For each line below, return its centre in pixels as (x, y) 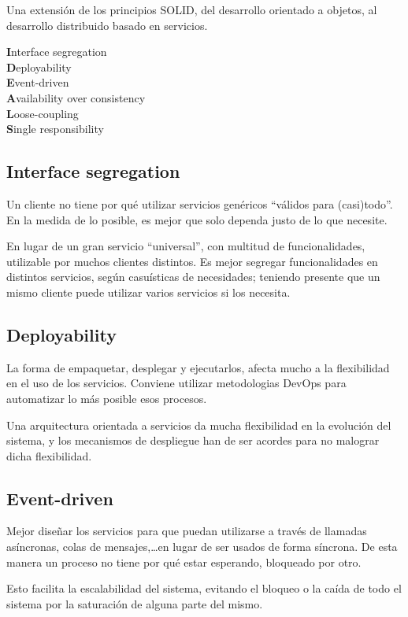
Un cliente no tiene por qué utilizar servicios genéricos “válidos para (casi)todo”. (200, 203)
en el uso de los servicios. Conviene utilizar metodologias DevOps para (176, 383)
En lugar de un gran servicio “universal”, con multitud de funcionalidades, (186, 246)
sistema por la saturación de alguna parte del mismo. (135, 603)
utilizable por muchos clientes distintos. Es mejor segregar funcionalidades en (192, 261)
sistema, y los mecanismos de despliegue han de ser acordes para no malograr (193, 440)
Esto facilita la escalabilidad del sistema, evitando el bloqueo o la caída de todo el (204, 588)
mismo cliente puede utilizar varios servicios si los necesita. (148, 292)
